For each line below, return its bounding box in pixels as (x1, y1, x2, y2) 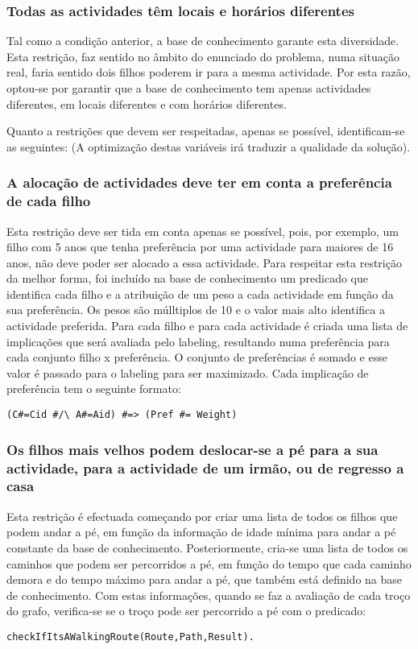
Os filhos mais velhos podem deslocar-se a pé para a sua (6, 439, 379, 459)
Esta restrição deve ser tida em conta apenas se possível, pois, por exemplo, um (6, 222, 399, 239)
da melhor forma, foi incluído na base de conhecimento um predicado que (6, 270, 368, 287)
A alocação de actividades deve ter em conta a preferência (6, 172, 392, 192)
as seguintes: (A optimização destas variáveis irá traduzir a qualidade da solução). (6, 138, 411, 155)
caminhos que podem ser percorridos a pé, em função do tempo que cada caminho (6, 555, 412, 572)
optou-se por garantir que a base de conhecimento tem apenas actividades (6, 80, 371, 96)
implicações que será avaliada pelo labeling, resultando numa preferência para (6, 333, 390, 349)
